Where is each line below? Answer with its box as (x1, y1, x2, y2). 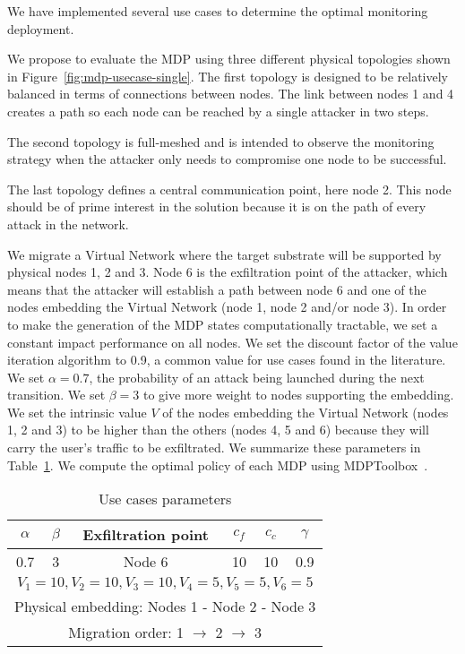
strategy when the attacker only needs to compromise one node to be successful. (7, 150, 447, 168)
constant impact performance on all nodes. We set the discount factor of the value (7, 332, 458, 351)
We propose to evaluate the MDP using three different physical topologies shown (7, 49, 451, 68)
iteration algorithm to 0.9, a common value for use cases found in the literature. (7, 350, 446, 369)
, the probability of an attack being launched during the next (89, 367, 425, 386)
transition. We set (7, 385, 106, 404)
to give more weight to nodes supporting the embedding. (143, 385, 454, 404)
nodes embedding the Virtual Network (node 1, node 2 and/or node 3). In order (7, 297, 447, 316)
